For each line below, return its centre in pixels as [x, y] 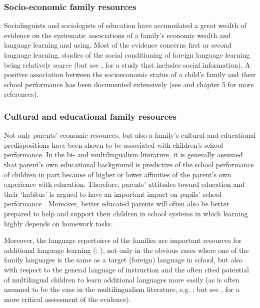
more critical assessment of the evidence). [67, 299]
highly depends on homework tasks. [58, 223]
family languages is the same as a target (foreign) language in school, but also [123, 260]
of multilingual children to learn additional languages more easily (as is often [122, 279]
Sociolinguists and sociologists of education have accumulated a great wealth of [125, 25]
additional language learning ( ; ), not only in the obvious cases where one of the [126, 250]
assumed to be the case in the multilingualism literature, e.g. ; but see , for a [122, 289]
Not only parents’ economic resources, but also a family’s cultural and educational [130, 135]
